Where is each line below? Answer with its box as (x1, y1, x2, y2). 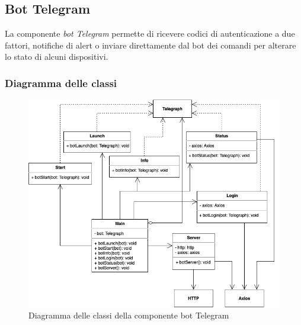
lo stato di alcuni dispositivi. (5, 50, 108, 63)
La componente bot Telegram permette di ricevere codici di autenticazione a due (5, 27, 295, 40)
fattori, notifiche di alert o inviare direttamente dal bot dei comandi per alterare (5, 38, 296, 51)
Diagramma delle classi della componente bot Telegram (28, 309, 229, 321)
